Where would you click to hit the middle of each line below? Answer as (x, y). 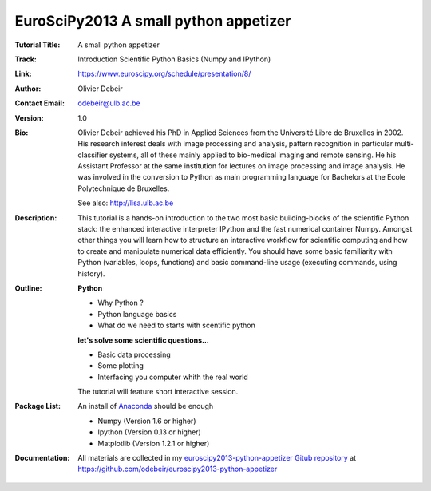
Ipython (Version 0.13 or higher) (149, 432)
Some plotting (121, 366)
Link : (23, 74)
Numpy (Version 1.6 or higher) (147, 421)
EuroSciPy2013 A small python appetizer (153, 21)
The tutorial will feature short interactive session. (158, 392)
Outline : (28, 288)
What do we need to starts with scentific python (176, 325)
